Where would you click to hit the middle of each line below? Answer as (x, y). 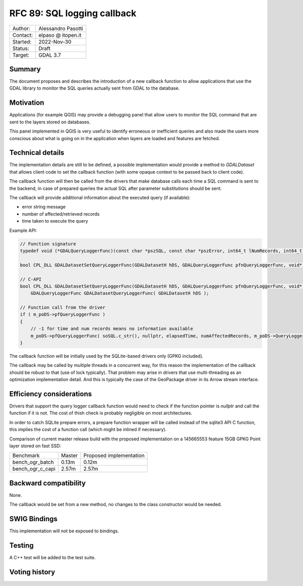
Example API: (23, 230)
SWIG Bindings (33, 519)
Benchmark (26, 455)
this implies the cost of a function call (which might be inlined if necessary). (88, 430)
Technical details (37, 153)
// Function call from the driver (63, 308)
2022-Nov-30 (55, 41)
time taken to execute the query (55, 221)
